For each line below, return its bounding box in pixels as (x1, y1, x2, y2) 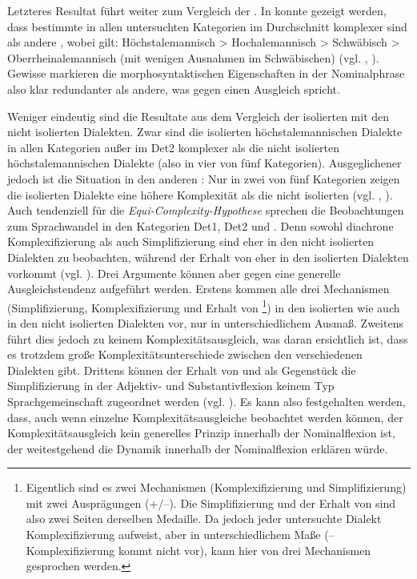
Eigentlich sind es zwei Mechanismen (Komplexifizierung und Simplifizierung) (26, 479, 407, 496)
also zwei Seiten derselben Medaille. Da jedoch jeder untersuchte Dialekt (26, 510, 382, 527)
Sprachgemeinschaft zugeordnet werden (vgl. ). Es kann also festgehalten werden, (7, 392, 406, 409)
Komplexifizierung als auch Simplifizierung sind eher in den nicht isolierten (7, 233, 375, 250)
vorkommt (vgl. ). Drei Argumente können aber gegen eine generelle (7, 264, 341, 281)
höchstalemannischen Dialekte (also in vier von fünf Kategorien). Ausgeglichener (7, 155, 402, 171)
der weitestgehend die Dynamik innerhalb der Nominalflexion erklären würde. (7, 440, 388, 456)
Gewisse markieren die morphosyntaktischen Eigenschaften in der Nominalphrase (7, 65, 405, 82)
